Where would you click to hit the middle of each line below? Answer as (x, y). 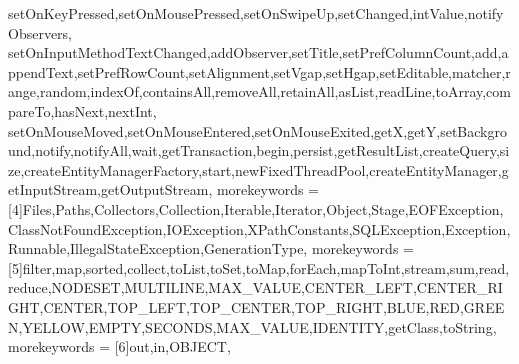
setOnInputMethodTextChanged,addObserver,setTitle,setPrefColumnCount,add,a (258, 52)
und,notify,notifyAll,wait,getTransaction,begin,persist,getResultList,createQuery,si (259, 150)
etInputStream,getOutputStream (108, 189)
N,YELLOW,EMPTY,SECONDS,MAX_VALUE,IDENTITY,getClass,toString (250, 326)
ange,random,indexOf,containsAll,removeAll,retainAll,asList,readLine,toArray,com (259, 91)
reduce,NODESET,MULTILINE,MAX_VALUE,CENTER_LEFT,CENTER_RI (255, 287)
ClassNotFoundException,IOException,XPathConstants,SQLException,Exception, (259, 228)
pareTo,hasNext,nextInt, (82, 110)
